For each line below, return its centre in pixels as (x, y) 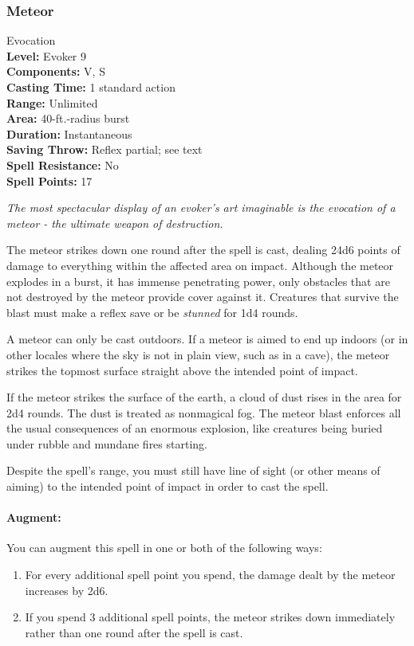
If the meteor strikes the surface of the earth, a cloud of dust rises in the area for (204, 397)
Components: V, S (56, 71)
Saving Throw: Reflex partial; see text (104, 149)
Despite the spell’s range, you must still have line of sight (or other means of (193, 470)
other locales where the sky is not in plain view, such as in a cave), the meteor (198, 354)
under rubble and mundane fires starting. (107, 443)
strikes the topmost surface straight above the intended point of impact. (182, 370)
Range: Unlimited (52, 102)
